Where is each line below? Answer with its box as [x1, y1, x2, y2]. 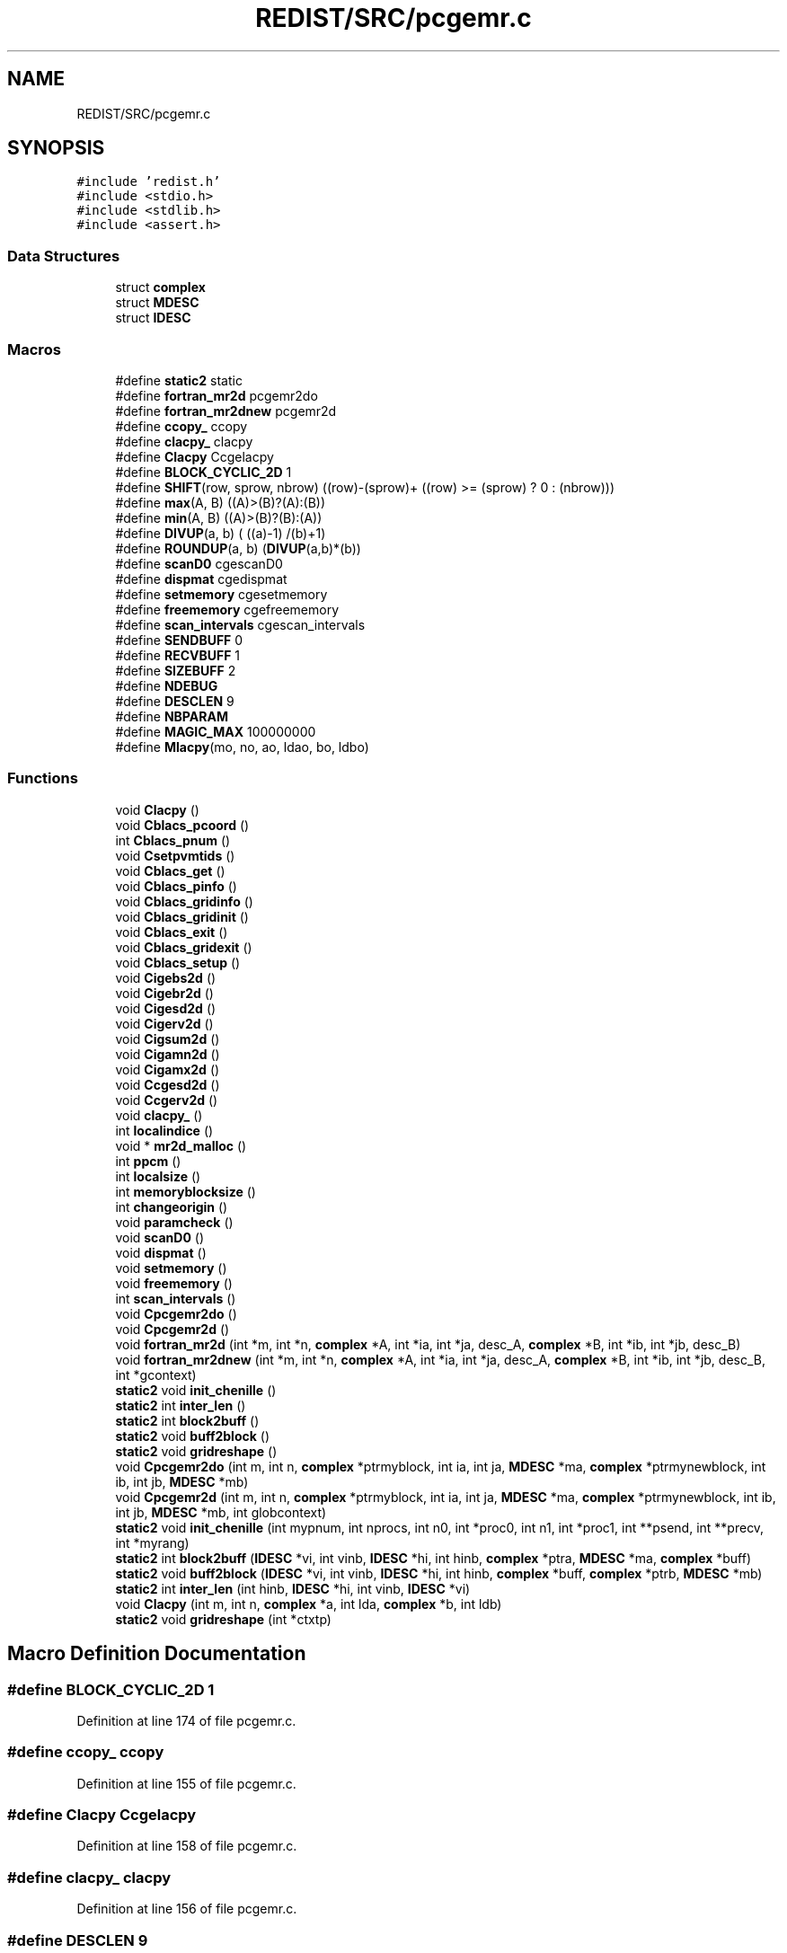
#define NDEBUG [115, 677, 218, 694]
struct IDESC [115, 310, 191, 326]
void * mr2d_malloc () [115, 1137, 247, 1153]
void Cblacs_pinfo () [115, 878, 237, 894]
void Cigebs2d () [115, 969, 217, 985]
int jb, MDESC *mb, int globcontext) [115, 1504, 327, 1520]
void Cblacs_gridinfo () [115, 893, 253, 909]
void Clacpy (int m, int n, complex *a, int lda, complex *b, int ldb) [115, 1595, 502, 1612]
